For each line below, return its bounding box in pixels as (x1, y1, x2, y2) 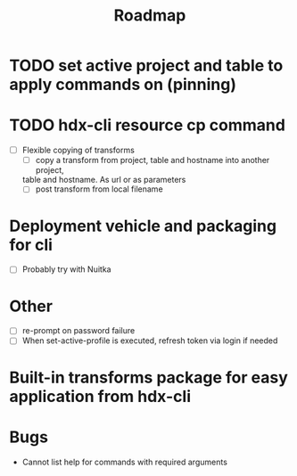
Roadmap (113, 5, 186, 26)
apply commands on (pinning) (9, 75, 236, 94)
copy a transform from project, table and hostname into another (35, 155, 270, 166)
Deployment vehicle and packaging (9, 216, 277, 236)
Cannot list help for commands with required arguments (21, 456, 227, 467)
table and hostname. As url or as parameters (21, 175, 186, 185)
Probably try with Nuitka (21, 264, 111, 275)
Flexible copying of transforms (21, 144, 136, 156)
